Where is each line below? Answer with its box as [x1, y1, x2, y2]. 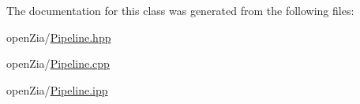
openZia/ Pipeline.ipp [6, 81, 108, 98]
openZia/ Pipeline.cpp [6, 55, 110, 72]
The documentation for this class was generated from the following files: [6, 2, 354, 18]
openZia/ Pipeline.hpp [6, 28, 111, 45]
